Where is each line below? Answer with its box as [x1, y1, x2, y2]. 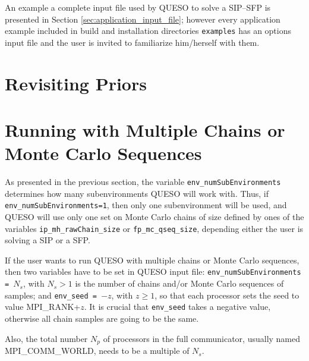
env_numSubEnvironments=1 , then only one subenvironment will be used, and [5, 199, 287, 211]
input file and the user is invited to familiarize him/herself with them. [5, 36, 260, 48]
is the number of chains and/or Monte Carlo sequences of [75, 277, 284, 290]
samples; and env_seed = [5, 288, 97, 301]
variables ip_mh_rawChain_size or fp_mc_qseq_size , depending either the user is [5, 222, 304, 234]
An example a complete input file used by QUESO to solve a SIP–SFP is [5, 1, 271, 13]
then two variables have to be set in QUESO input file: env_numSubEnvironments [5, 265, 301, 278]
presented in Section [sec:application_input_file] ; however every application [5, 12, 280, 25]
